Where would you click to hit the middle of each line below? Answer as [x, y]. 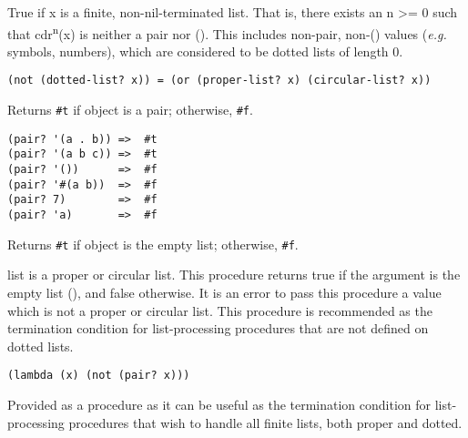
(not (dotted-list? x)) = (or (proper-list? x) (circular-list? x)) [219, 81]
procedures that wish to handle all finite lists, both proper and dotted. [265, 422]
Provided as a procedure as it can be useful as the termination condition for [219, 404]
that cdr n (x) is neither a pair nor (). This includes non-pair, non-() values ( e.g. [227, 32]
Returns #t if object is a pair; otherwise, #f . [130, 110]
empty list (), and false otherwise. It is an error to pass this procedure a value [224, 292]
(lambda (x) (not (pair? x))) [99, 376]
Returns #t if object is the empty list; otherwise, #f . [153, 244]
